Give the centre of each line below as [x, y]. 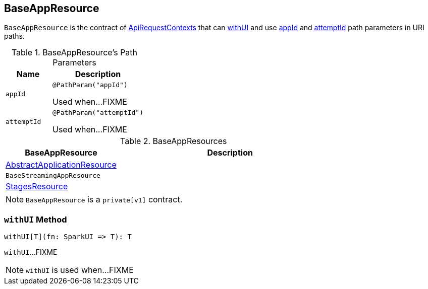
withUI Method [36, 219]
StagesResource [37, 187]
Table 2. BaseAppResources [174, 141]
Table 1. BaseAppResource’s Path [74, 53]
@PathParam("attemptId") [98, 113]
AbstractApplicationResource [61, 165]
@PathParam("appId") [90, 85]
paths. [14, 36]
